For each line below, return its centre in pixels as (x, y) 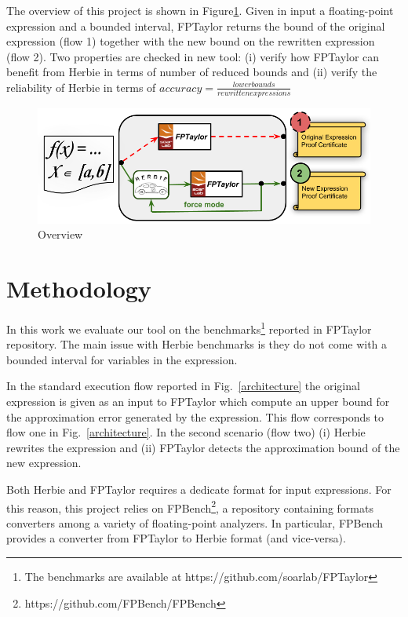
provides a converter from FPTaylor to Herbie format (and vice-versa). (176, 538)
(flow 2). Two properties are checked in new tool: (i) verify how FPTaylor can (193, 56)
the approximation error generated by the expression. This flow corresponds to (195, 416)
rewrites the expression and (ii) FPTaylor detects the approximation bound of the (203, 447)
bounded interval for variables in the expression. (122, 359)
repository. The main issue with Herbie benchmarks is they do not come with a (197, 344)
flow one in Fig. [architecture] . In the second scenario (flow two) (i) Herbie (186, 432)
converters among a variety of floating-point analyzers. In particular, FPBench (195, 522)
